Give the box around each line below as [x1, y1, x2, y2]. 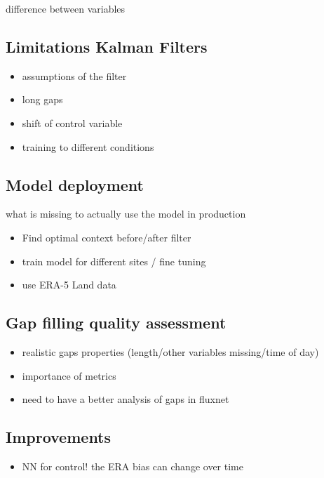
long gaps [22, 92, 63, 107]
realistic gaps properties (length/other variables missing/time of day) [22, 344, 319, 359]
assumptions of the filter [22, 68, 127, 83]
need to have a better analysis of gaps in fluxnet [22, 392, 229, 406]
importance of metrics [22, 368, 116, 383]
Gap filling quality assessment [6, 312, 227, 333]
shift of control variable [22, 115, 123, 130]
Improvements [6, 426, 112, 448]
